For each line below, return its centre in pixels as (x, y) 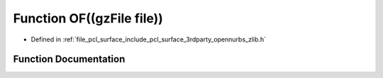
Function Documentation (69, 59)
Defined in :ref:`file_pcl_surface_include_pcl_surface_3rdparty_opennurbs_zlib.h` (148, 39)
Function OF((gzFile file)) (88, 18)
